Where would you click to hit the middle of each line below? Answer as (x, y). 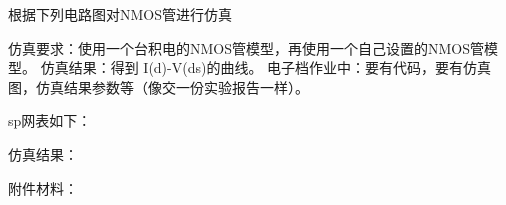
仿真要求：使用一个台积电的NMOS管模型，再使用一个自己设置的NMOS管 (246, 47)
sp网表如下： (50, 120)
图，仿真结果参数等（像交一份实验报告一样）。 (158, 86)
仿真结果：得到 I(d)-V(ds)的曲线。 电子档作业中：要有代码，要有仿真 (266, 67)
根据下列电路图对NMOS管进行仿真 (120, 14)
